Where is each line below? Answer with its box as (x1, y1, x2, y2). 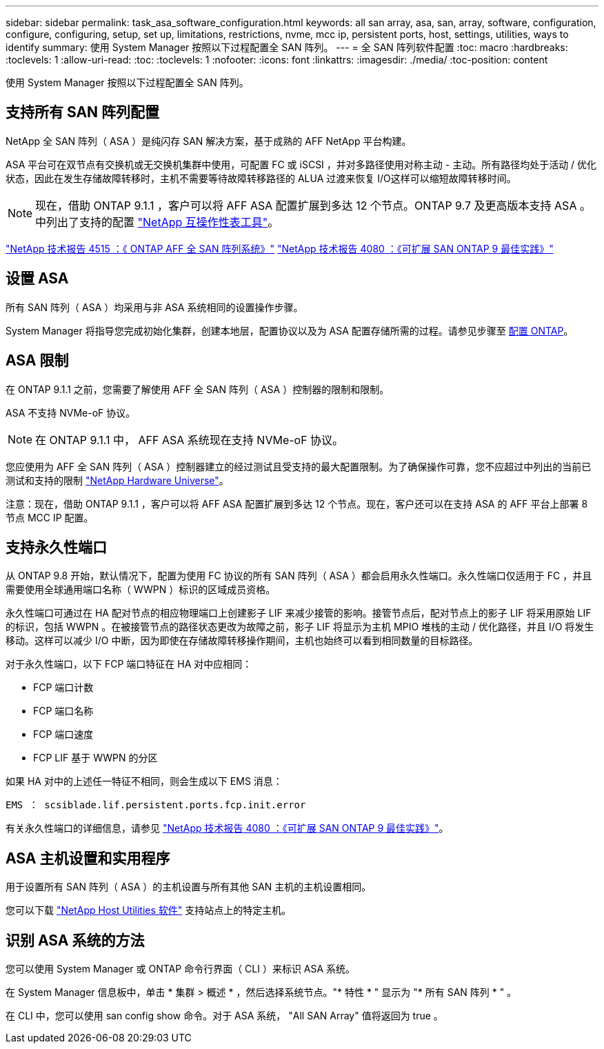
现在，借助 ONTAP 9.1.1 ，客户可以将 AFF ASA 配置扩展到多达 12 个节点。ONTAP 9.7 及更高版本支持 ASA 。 (35, 198, 591, 212)
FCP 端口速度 (33, 728, 94, 741)
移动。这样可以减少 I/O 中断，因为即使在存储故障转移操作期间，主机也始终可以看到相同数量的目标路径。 (6, 635, 479, 647)
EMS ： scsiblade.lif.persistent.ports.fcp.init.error (6, 799, 306, 811)
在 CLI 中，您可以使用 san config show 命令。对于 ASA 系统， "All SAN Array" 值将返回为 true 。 (6, 1010, 443, 1022)
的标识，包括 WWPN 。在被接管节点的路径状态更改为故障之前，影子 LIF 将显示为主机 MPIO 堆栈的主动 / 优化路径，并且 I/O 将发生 (6, 621, 594, 633)
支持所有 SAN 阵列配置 (6, 103, 160, 121)
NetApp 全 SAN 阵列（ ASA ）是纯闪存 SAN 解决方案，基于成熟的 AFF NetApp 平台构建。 (6, 134, 412, 147)
